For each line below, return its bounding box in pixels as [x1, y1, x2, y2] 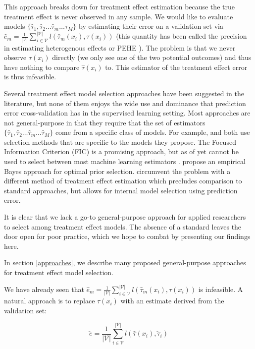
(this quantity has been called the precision [116, 31, 247, 41]
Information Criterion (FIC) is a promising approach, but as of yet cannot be [4, 146, 239, 157]
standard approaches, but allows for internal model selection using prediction [4, 185, 238, 195]
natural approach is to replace [4, 295, 95, 306]
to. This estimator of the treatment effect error [105, 61, 248, 72]
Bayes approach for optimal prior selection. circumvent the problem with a [4, 166, 231, 176]
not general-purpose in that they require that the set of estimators [4, 117, 205, 127]
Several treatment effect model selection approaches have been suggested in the [4, 88, 244, 98]
